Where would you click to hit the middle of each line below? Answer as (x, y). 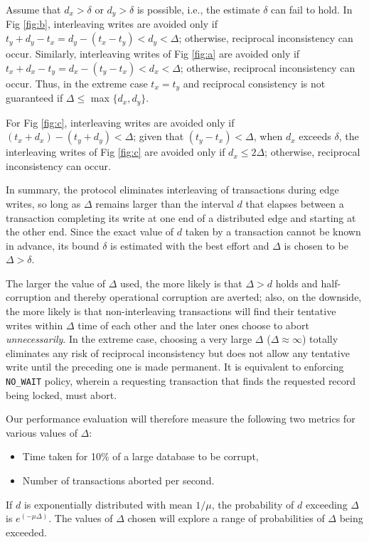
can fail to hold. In (312, 9)
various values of (42, 432)
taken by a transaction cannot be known (273, 232)
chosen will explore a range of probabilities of (226, 518)
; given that (159, 136)
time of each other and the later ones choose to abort (193, 325)
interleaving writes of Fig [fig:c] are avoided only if (116, 152)
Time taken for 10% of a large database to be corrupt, (140, 456)
